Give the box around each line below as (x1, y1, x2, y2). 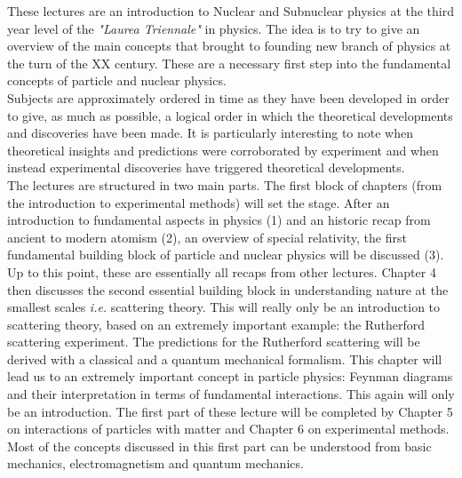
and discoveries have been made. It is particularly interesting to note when (7, 123, 414, 142)
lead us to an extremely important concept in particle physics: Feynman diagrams (7, 367, 453, 386)
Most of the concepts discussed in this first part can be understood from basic (7, 436, 432, 455)
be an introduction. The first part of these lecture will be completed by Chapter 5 (7, 402, 453, 420)
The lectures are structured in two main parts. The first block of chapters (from (7, 175, 442, 194)
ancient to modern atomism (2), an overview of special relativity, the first (7, 227, 407, 246)
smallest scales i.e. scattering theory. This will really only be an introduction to (7, 298, 441, 316)
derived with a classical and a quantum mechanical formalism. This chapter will (7, 349, 442, 368)
